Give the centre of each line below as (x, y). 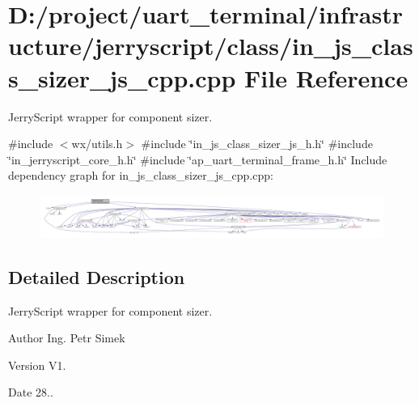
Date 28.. (31, 392)
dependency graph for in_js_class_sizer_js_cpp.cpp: (141, 175)
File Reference (326, 77)
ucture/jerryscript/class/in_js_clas (211, 46)
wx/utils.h (97, 144)
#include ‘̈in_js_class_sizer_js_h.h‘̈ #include (257, 144)
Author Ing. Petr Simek (67, 338)
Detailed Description (97, 276)
